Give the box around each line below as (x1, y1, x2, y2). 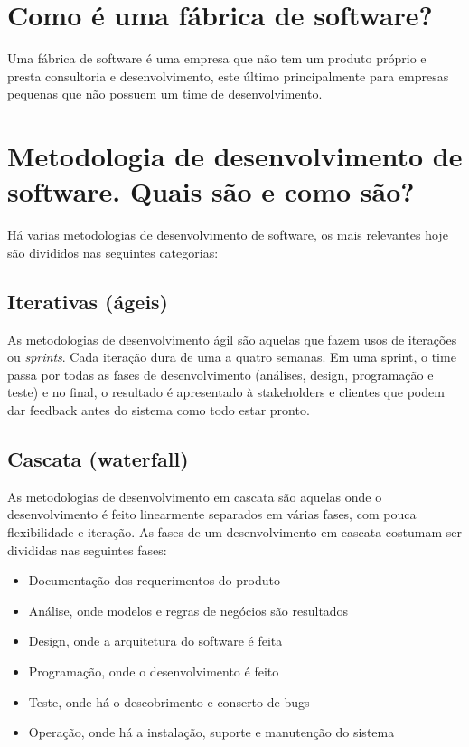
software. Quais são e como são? (7, 173, 415, 210)
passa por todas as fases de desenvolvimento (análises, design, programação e (7, 364, 434, 383)
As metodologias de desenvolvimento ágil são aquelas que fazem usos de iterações (7, 329, 457, 348)
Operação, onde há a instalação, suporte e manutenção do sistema (28, 723, 395, 742)
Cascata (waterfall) (7, 444, 189, 472)
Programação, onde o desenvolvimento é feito (28, 661, 279, 680)
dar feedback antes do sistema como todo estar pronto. (7, 400, 310, 419)
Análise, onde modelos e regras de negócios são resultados (28, 600, 349, 619)
